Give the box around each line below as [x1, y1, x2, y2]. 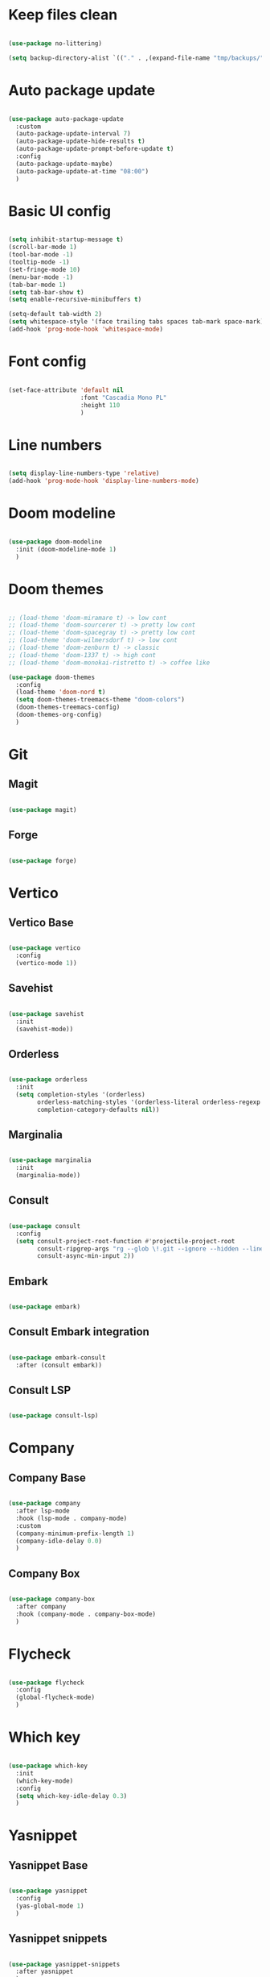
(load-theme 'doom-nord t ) [15, 688, 106, 697]
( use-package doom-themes [8, 673, 95, 681]
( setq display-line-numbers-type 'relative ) [8, 469, 160, 477]
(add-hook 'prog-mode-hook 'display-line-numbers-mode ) [8, 477, 199, 485]
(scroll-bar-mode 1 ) [8, 243, 78, 252]
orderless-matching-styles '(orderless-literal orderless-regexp [37, 1098, 261, 1106]
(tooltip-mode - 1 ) [8, 258, 70, 267]
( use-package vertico [8, 944, 81, 952]
